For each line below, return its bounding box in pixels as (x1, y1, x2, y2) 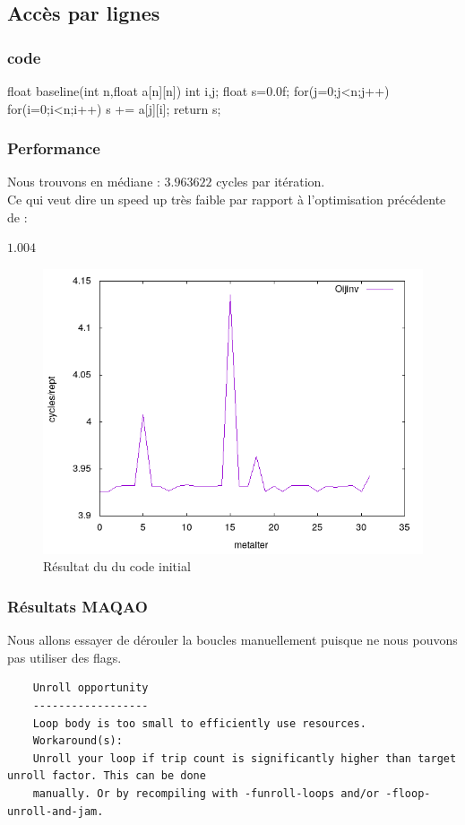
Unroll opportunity (32, 682, 149, 695)
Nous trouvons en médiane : (7, 172, 160, 191)
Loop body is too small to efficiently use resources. (32, 716, 366, 730)
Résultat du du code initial (43, 557, 191, 576)
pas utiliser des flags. (7, 647, 122, 666)
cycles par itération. (216, 172, 325, 191)
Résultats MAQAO (7, 595, 148, 617)
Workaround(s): (32, 734, 123, 748)
